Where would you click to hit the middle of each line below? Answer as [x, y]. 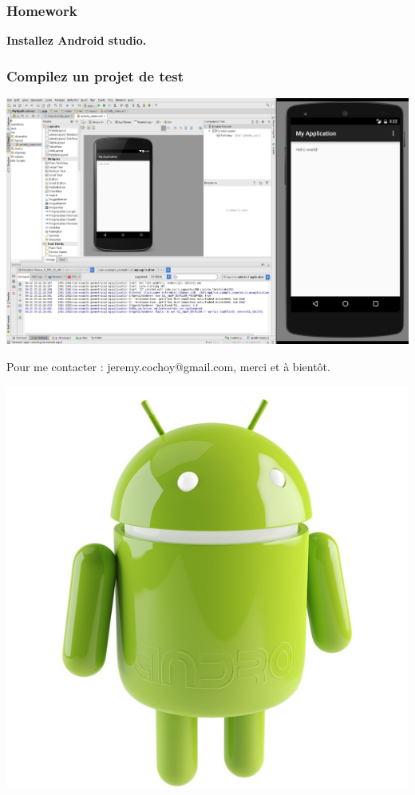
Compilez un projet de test [95, 75]
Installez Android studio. [77, 40]
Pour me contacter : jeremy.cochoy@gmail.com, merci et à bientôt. [168, 367]
